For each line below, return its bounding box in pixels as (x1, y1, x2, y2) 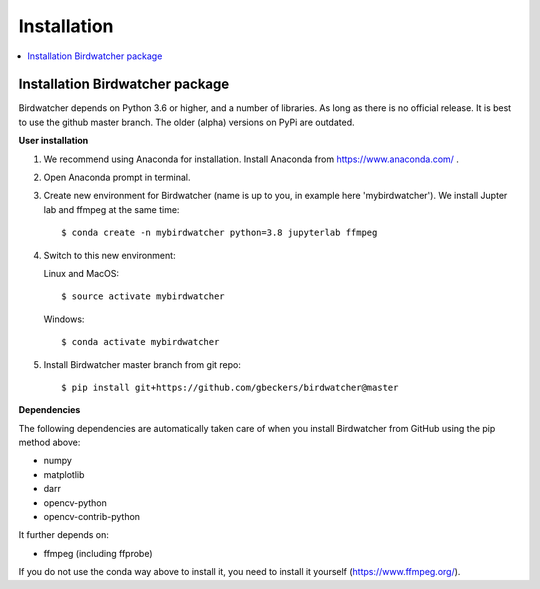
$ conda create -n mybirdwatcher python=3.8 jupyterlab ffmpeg (61, 227, 378, 239)
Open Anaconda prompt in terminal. (43, 171, 191, 184)
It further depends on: (18, 529, 109, 541)
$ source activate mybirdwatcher (61, 291, 225, 302)
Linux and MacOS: (43, 267, 120, 279)
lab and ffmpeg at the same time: (43, 203, 180, 215)
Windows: (43, 313, 85, 325)
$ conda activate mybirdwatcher (61, 336, 220, 348)
